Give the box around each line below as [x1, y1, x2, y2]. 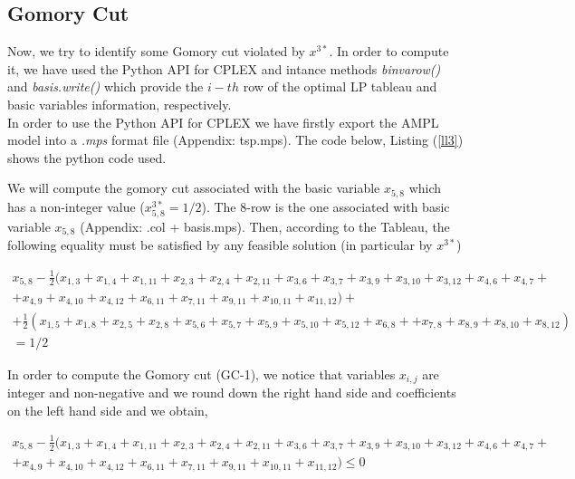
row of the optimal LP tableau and [243, 77, 437, 96]
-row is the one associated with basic [246, 196, 450, 216]
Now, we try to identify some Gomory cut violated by [7, 42, 305, 61]
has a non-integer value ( [7, 196, 145, 216]
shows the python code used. [7, 148, 167, 167]
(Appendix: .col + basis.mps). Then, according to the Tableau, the [80, 216, 450, 235]
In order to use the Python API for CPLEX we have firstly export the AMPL [7, 112, 439, 131]
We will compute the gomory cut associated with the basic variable [7, 178, 380, 197]
